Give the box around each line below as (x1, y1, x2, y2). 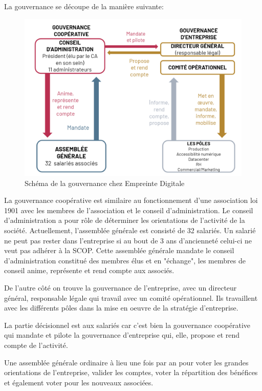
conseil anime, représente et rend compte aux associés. (4, 265, 174, 276)
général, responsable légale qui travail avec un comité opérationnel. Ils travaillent (4, 292, 258, 303)
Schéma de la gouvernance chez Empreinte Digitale (25, 177, 185, 188)
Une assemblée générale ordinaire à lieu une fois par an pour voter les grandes (4, 357, 249, 367)
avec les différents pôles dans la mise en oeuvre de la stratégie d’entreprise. (4, 302, 238, 313)
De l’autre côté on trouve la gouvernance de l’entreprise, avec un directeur (4, 282, 237, 293)
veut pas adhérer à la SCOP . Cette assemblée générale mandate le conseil (4, 245, 234, 256)
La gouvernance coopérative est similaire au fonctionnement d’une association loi (4, 195, 258, 205)
